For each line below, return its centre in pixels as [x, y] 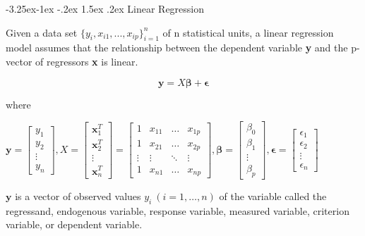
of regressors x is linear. [87, 61]
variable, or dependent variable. [74, 224]
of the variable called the [273, 195]
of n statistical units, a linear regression [248, 32]
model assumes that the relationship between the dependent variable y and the [177, 48]
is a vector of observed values [78, 195]
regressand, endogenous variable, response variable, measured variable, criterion [178, 210]
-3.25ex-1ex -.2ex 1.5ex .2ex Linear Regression [105, 8]
